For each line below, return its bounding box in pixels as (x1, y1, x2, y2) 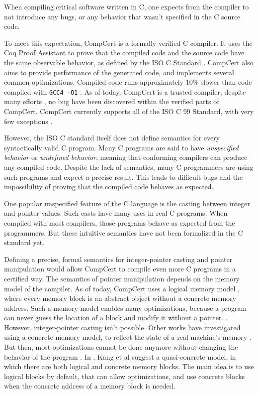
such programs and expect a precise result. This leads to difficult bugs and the (4, 171, 243, 182)
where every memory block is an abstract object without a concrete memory (4, 293, 236, 303)
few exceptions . (4, 116, 53, 126)
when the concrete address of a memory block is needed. (4, 381, 175, 391)
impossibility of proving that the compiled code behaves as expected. (4, 181, 214, 192)
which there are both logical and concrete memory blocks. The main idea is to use (4, 361, 254, 372)
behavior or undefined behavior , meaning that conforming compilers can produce (4, 152, 248, 162)
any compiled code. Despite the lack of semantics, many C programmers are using (4, 161, 254, 172)
